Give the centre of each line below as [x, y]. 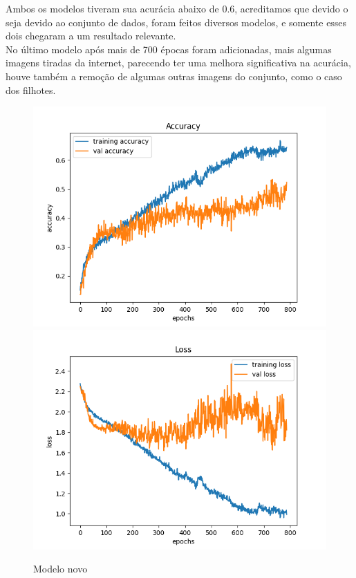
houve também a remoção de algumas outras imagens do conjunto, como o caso [174, 76]
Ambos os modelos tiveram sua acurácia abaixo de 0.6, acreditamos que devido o [177, 8]
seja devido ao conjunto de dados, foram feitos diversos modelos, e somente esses [176, 22]
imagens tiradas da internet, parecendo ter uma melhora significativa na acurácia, [178, 63]
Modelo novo [60, 569]
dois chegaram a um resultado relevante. [91, 36]
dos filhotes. [31, 90]
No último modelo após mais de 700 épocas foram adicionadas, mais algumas [169, 49]
